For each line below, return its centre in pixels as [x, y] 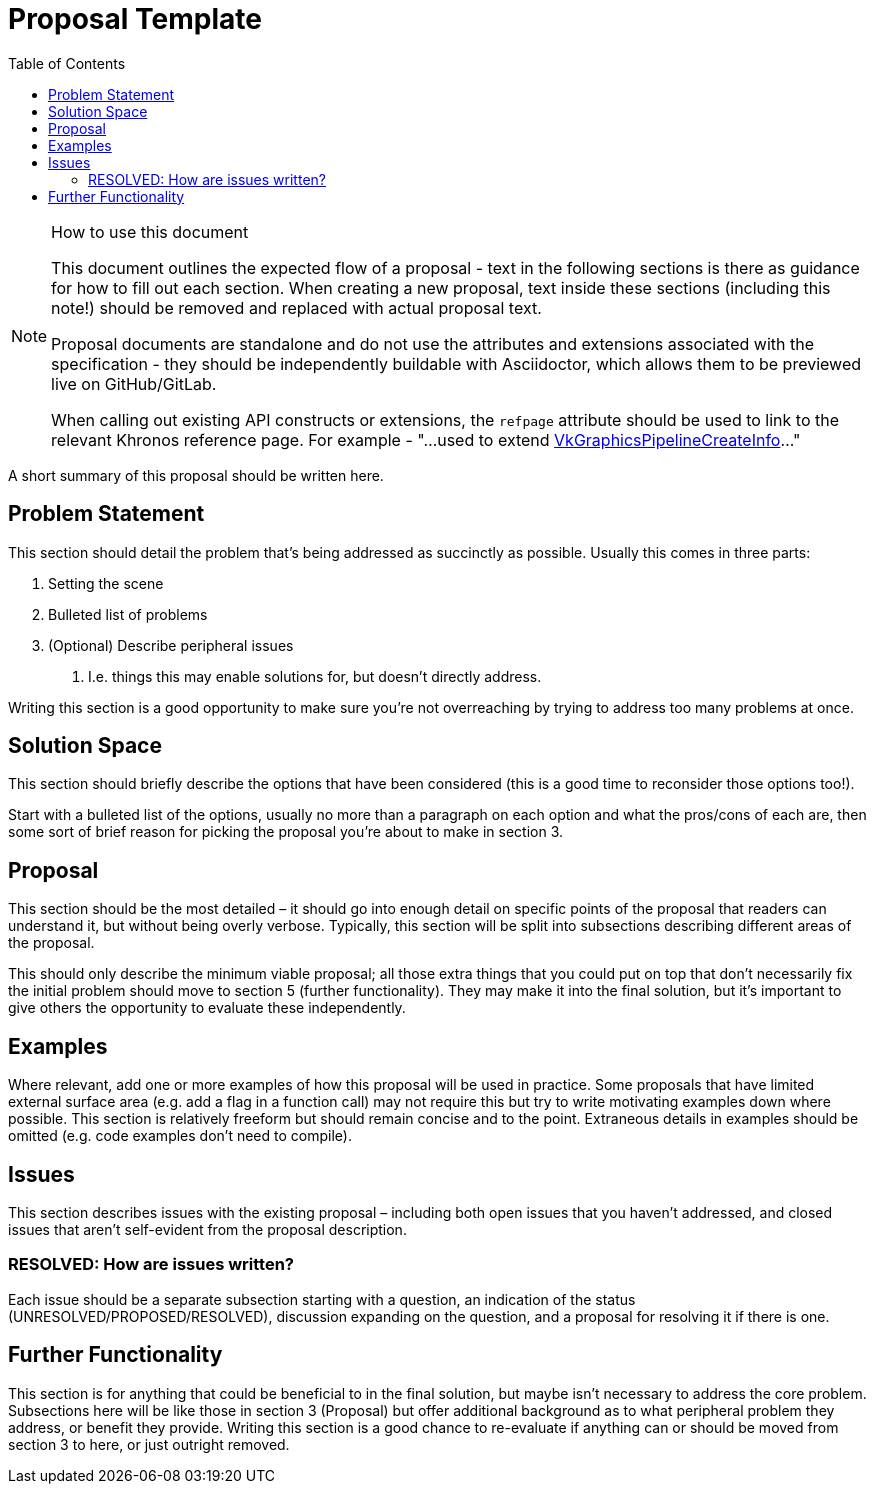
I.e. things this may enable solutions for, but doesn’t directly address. [315, 676]
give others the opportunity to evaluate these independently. [207, 1008]
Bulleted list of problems [128, 614]
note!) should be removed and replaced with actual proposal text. [296, 307]
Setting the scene [106, 583]
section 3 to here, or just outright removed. [149, 1444]
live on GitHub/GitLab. [134, 383]
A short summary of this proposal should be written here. [196, 475]
